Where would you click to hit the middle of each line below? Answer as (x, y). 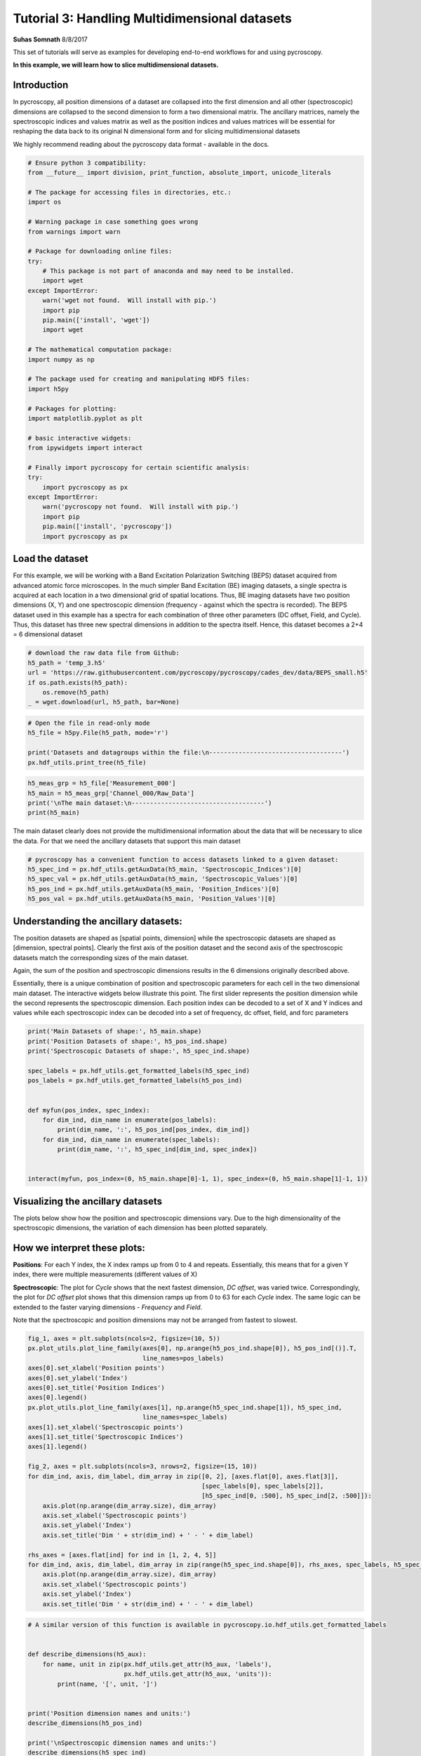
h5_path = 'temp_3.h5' (67, 663)
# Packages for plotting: (72, 408)
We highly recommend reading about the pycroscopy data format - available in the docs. (141, 144)
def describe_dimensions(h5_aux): (87, 1655)
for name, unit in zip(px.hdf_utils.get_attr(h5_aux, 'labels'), (157, 1664)
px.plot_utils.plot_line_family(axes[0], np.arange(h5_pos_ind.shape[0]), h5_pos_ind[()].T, (192, 1348)
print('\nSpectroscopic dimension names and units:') (122, 1743)
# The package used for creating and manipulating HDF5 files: (139, 379)
